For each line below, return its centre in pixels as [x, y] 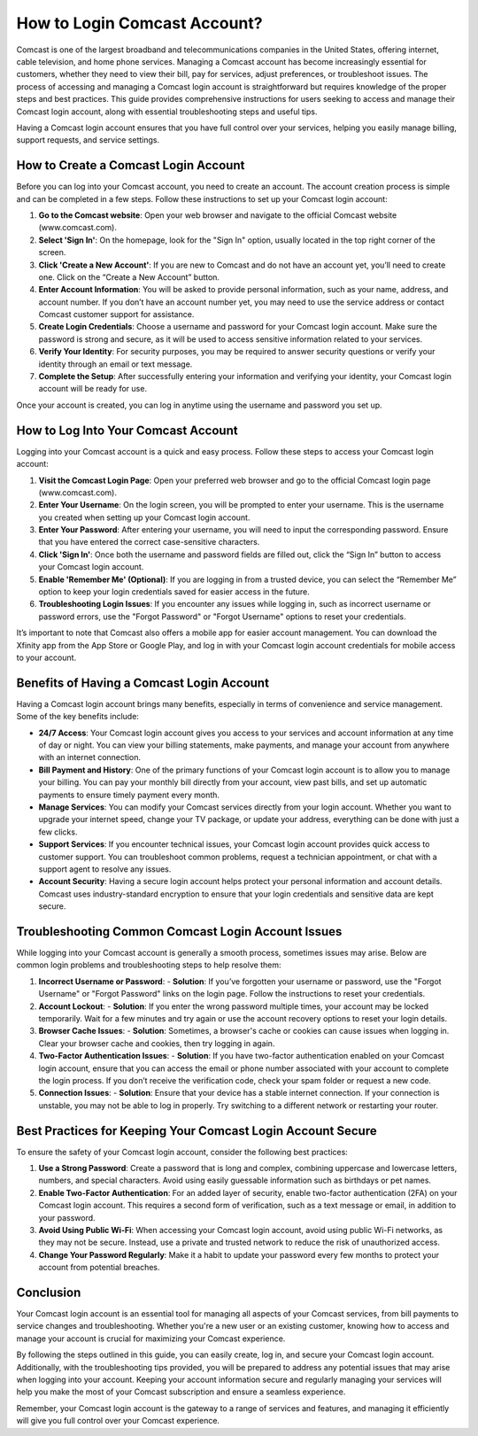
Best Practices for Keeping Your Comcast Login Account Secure [197, 1131]
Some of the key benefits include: [77, 717]
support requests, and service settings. [88, 140]
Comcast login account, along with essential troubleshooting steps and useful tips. [167, 112]
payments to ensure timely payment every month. [129, 795]
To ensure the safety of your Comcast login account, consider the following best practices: [182, 1152]
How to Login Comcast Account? [139, 23]
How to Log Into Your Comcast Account [127, 430]
